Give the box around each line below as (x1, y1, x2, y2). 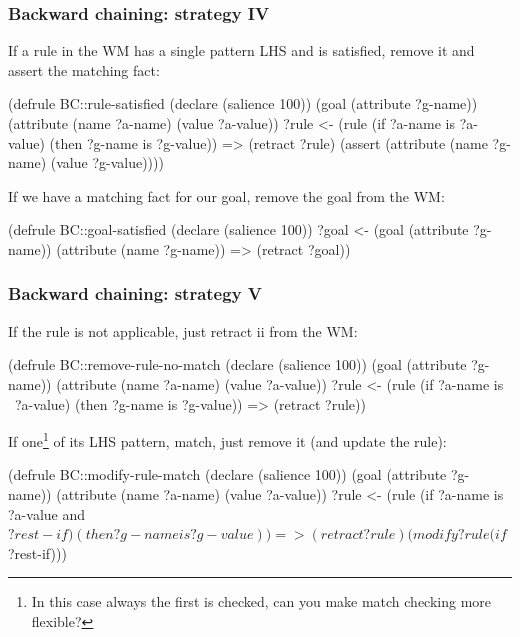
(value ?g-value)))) (50, 152, 164, 173)
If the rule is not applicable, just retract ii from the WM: (8, 320, 358, 341)
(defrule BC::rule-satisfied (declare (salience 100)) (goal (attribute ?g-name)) (8, 93, 478, 114)
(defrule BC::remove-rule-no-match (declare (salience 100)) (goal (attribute (8, 354, 467, 375)
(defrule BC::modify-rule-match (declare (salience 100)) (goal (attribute (8, 464, 447, 485)
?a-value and (8, 503, 85, 524)
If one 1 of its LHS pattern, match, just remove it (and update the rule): (8, 428, 447, 451)
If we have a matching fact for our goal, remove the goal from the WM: (8, 185, 445, 206)
